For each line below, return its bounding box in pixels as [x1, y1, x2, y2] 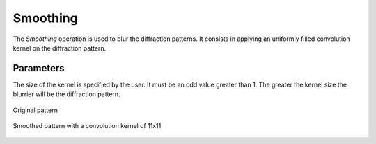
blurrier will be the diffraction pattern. [13, 90, 121, 98]
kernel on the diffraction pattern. [13, 44, 107, 52]
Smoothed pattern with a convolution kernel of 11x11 [13, 122, 162, 130]
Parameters [13, 62, 65, 74]
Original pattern [13, 106, 58, 114]
